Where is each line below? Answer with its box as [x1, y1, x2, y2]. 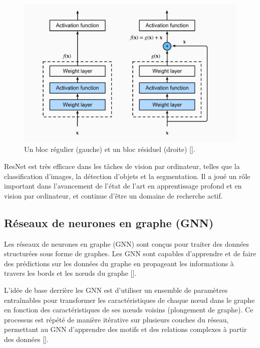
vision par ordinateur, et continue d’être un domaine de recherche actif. [4, 190, 223, 201]
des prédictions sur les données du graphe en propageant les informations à [4, 258, 234, 268]
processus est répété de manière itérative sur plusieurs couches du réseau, [4, 314, 229, 324]
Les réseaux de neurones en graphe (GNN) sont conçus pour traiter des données [4, 238, 249, 249]
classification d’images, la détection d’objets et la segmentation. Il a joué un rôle [4, 170, 250, 181]
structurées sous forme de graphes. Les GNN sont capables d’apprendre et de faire [4, 248, 256, 259]
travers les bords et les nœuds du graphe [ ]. [4, 268, 137, 278]
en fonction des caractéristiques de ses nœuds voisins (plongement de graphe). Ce [4, 304, 253, 315]
